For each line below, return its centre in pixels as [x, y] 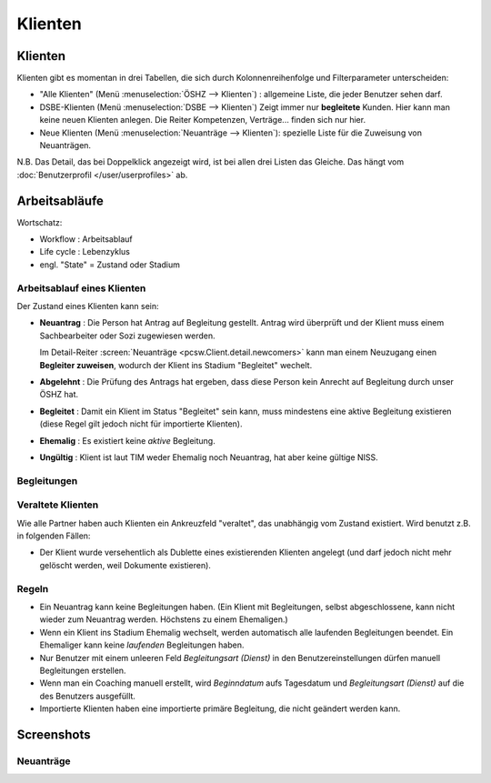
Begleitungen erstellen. [83, 670]
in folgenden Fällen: [54, 536]
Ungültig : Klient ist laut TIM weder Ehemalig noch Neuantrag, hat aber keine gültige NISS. [209, 457]
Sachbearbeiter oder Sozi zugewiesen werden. [127, 336]
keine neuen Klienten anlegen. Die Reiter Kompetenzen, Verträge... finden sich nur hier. [203, 120]
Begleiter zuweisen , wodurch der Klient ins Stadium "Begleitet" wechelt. [176, 365]
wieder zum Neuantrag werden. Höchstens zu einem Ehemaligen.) [164, 619]
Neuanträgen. [65, 146]
